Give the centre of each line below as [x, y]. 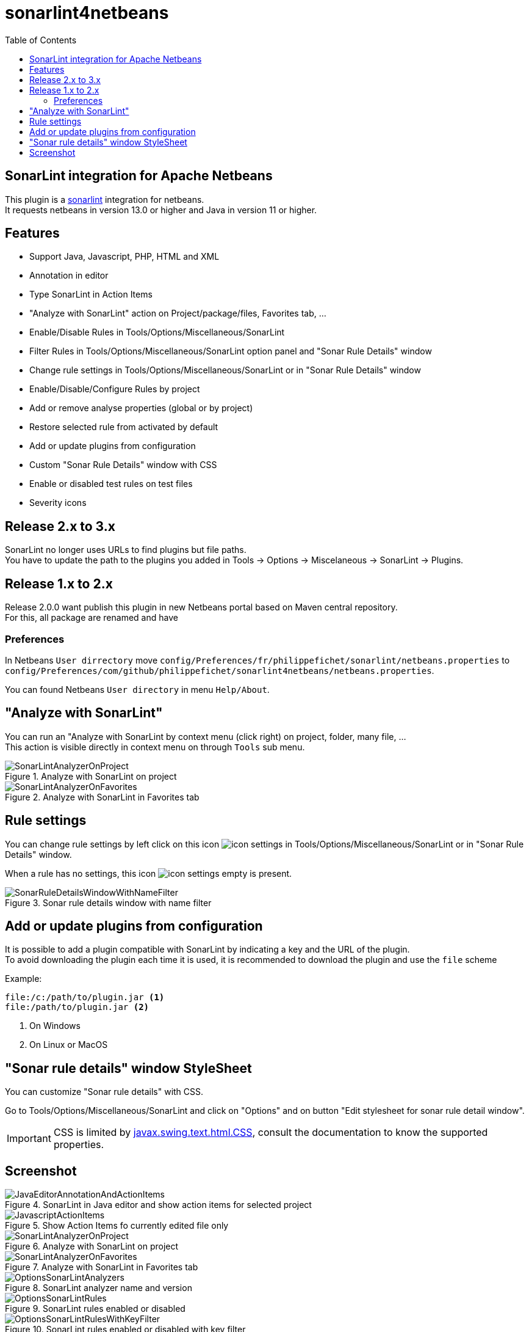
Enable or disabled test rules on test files [111, 484]
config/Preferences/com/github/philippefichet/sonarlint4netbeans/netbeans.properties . [220, 670]
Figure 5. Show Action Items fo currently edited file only [117, 1226]
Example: [23, 979]
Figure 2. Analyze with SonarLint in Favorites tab [102, 797]
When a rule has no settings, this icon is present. [149, 873]
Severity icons [58, 503]
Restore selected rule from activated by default [124, 427]
